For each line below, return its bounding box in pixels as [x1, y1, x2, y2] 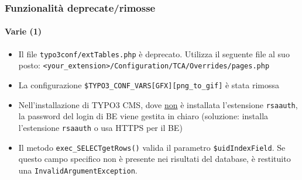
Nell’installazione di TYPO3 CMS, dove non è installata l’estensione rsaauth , [18, 98, 298, 110]
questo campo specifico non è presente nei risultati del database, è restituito [18, 153, 291, 165]
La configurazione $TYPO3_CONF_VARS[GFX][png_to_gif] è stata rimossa [18, 78, 279, 91]
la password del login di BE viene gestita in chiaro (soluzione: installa [18, 110, 269, 122]
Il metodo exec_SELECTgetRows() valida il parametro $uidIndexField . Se [18, 141, 286, 153]
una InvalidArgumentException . [18, 164, 138, 176]
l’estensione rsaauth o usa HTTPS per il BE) [18, 121, 183, 133]
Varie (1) [5, 25, 42, 37]
